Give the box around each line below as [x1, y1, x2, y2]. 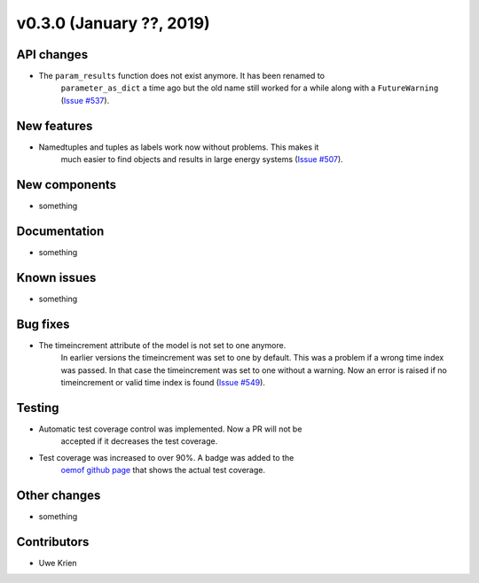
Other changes [16, 487, 101, 502]
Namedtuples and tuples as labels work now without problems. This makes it [38, 142, 319, 152]
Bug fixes [16, 316, 70, 331]
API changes [16, 47, 89, 62]
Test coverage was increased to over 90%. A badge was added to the [38, 452, 294, 463]
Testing [16, 400, 59, 416]
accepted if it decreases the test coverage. [60, 436, 218, 447]
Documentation [16, 223, 105, 238]
